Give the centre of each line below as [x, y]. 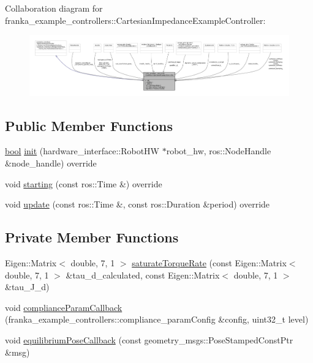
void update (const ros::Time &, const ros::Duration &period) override [138, 204]
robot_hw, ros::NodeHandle [219, 151]
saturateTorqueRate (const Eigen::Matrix [209, 263]
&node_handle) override [51, 163]
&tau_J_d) [27, 287]
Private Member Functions [92, 237]
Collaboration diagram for [54, 8]
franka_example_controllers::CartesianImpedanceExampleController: [135, 20]
